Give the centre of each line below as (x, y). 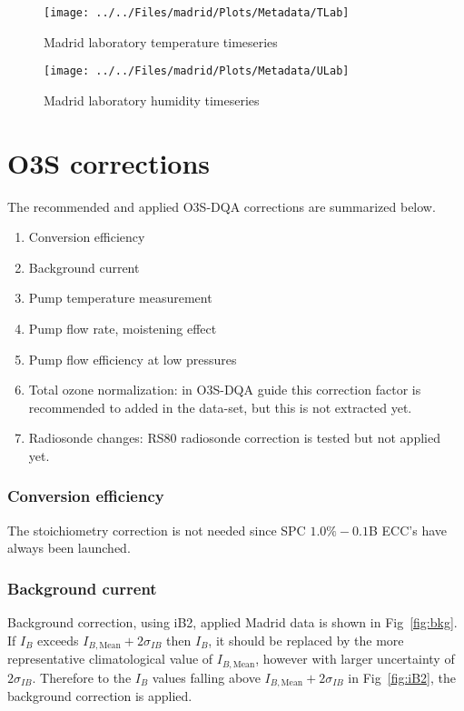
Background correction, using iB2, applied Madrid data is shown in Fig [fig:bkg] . (232, 622)
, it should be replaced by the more (306, 640)
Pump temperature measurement (120, 298)
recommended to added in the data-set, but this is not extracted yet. (220, 407)
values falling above (206, 677)
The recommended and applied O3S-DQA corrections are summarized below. (222, 206)
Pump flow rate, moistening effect (123, 328)
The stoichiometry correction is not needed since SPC (157, 530)
